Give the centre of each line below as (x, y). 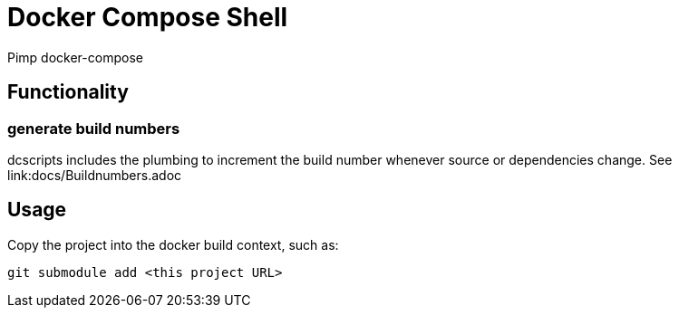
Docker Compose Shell (148, 17)
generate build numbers (94, 128)
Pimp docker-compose (75, 57)
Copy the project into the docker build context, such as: (173, 244)
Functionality (68, 92)
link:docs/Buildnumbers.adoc (95, 175)
